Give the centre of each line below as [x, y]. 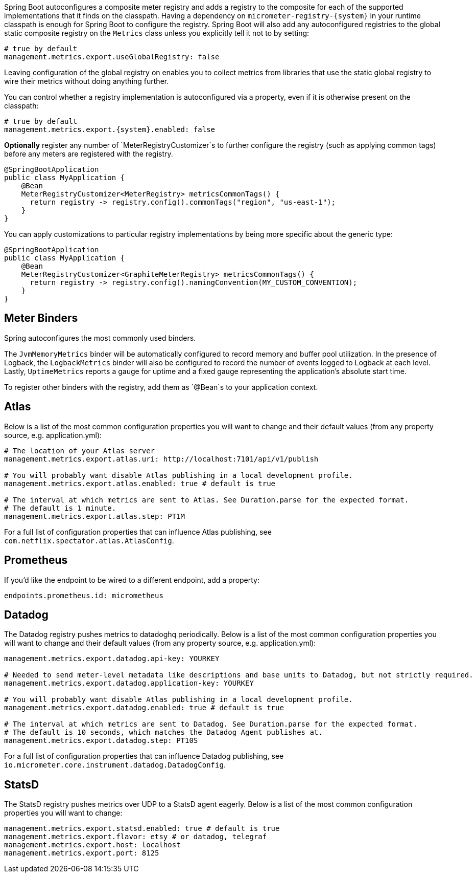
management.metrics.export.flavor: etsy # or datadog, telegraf [136, 837]
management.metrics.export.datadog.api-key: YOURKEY [112, 659]
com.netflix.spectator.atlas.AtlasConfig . [89, 540]
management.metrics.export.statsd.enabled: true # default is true [142, 829]
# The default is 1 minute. [60, 508]
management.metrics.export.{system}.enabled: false [110, 129]
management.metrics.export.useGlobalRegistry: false [112, 57]
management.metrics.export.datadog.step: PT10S [101, 741]
